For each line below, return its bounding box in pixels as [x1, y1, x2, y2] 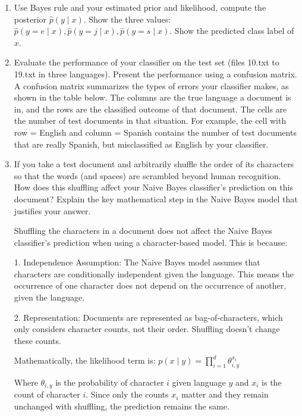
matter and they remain [181, 388, 269, 401]
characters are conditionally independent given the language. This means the [14, 267, 294, 280]
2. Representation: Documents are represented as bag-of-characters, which [14, 311, 283, 323]
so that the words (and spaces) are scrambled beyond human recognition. [14, 169, 281, 182]
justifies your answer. [14, 204, 91, 217]
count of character [14, 388, 80, 401]
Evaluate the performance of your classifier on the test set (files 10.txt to [14, 56, 279, 68]
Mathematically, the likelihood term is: [14, 354, 156, 367]
